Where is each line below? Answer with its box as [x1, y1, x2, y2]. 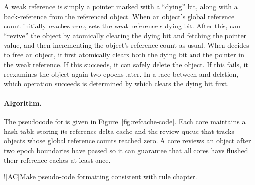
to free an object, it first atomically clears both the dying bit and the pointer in [4, 49, 245, 59]
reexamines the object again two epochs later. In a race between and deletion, [4, 69, 239, 79]
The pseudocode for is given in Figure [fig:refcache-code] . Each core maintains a [4, 116, 246, 127]
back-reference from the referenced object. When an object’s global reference [4, 11, 235, 21]
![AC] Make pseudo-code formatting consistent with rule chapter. [4, 171, 197, 182]
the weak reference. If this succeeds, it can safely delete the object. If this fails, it [4, 59, 248, 69]
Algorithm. [4, 97, 42, 107]
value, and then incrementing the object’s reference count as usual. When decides [4, 40, 249, 50]
